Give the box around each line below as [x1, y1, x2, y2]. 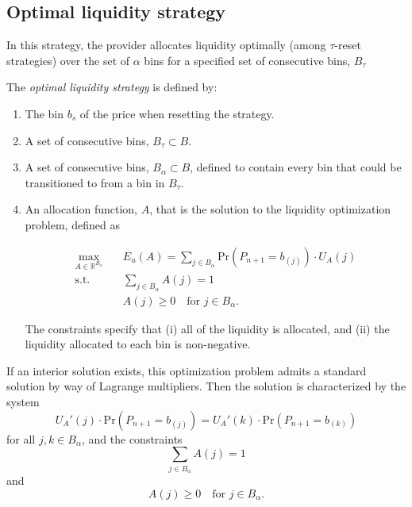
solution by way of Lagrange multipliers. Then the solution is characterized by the [6, 378, 406, 394]
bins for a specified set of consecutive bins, [144, 52, 351, 68]
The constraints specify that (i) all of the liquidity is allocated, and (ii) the [25, 320, 390, 336]
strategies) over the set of [6, 52, 130, 68]
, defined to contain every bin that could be [190, 159, 402, 175]
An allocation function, [25, 201, 138, 217]
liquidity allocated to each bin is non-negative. [25, 336, 251, 352]
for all [6, 430, 36, 447]
